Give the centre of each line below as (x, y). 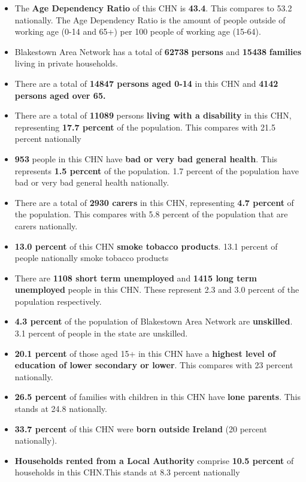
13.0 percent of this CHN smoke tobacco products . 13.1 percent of (146, 246)
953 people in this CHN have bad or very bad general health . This (146, 158)
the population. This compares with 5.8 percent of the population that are (151, 214)
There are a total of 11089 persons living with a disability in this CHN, (153, 115)
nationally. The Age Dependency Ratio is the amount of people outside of (150, 19)
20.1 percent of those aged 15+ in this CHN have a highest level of (145, 353)
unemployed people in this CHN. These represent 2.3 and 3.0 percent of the (157, 289)
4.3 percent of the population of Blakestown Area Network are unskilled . (154, 321)
